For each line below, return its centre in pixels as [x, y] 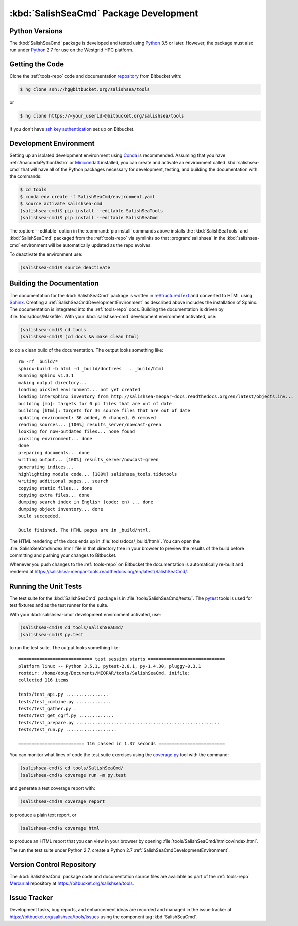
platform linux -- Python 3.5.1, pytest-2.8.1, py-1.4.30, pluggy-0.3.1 [110, 666]
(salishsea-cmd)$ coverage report [62, 801]
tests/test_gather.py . [47, 708]
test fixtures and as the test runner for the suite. [59, 605]
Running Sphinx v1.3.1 [46, 376]
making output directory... [53, 382]
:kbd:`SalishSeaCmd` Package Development [104, 13]
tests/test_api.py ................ [63, 694]
